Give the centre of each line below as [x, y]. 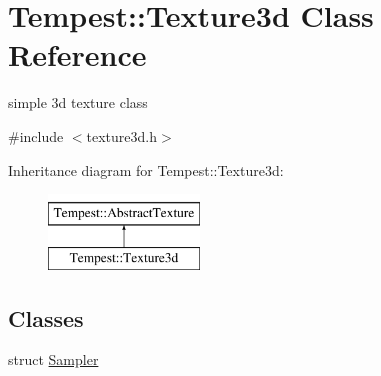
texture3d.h [122, 135]
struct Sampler [53, 359]
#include [36, 135]
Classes [46, 317]
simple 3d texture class [78, 102]
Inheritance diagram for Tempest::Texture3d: [146, 169]
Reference [77, 54]
